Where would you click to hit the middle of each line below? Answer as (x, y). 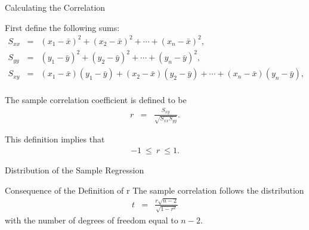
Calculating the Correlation (55, 7)
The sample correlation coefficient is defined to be (96, 100)
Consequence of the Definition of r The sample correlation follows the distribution (154, 190)
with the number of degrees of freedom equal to (92, 220)
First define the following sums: (62, 27)
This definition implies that (55, 139)
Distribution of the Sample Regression (75, 170)
